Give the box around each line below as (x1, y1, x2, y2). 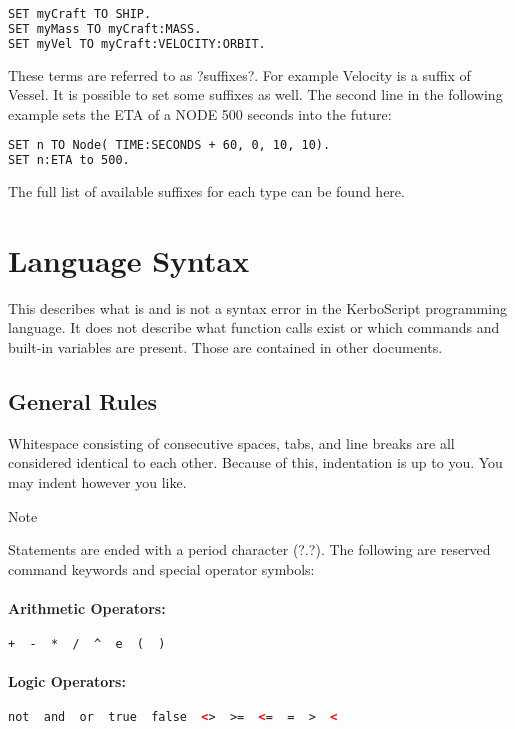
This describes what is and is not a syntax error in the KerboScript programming (8, 297, 507, 318)
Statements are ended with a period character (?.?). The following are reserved (8, 539, 491, 560)
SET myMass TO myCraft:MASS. (8, 21, 202, 36)
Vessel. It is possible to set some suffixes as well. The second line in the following (8, 84, 503, 105)
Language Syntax (8, 239, 250, 280)
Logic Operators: (8, 670, 126, 691)
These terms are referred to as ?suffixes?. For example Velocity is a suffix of (8, 64, 471, 85)
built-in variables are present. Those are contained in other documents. (8, 337, 443, 358)
